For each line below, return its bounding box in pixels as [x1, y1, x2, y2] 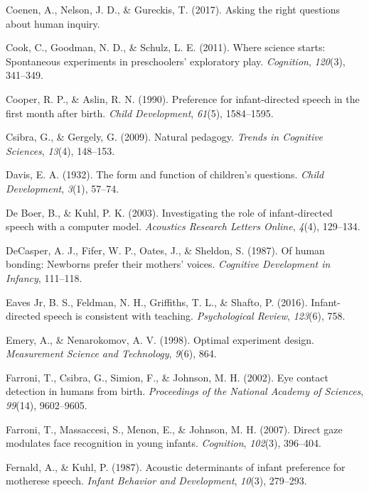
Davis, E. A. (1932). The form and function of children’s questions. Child [6, 167, 324, 182]
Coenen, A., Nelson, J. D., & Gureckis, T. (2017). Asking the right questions [6, 2, 340, 16]
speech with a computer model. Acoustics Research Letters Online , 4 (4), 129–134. [6, 219, 360, 234]
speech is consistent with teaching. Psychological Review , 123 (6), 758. [43, 308, 346, 323]
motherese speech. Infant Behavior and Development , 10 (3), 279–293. [6, 473, 307, 488]
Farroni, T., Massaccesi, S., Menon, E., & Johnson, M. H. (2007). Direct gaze [6, 421, 343, 436]
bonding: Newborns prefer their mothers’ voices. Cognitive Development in [6, 256, 331, 271]
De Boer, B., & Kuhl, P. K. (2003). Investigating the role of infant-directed [6, 205, 333, 220]
